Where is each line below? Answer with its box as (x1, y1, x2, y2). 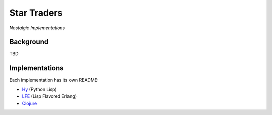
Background (9, 38, 49, 46)
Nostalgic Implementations (9, 25, 65, 31)
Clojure (22, 100, 37, 106)
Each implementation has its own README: (9, 77, 99, 83)
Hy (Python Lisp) (22, 86, 57, 92)
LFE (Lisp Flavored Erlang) (22, 93, 77, 99)
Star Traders (9, 7, 63, 18)
